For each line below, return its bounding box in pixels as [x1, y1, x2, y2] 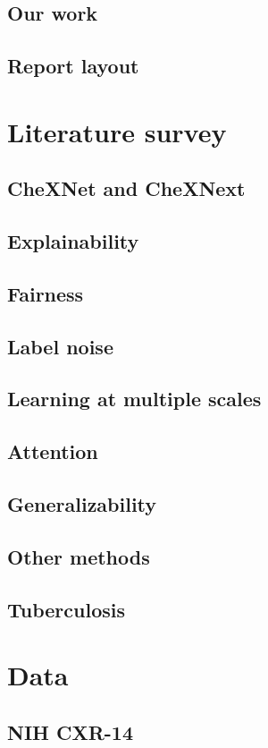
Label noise [7, 332, 113, 360]
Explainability [7, 227, 139, 255]
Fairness [7, 279, 84, 307]
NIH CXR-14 [7, 718, 134, 745]
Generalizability [7, 490, 157, 518]
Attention [7, 438, 98, 465]
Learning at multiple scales [7, 385, 262, 412]
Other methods [7, 542, 150, 570]
